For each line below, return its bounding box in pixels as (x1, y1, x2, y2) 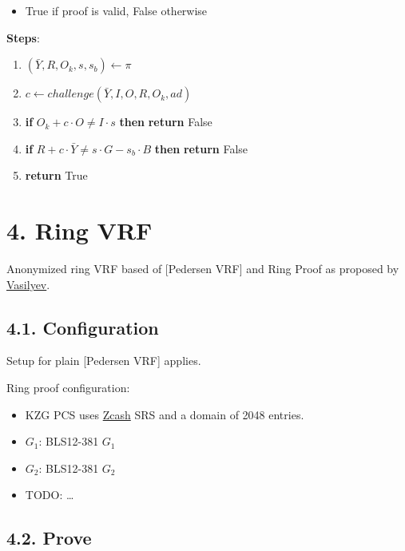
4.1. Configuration (6, 315, 159, 339)
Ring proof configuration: (6, 379, 130, 396)
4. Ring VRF (6, 214, 153, 247)
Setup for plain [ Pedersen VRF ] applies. (6, 352, 201, 369)
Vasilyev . (6, 275, 50, 292)
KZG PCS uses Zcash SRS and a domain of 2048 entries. (25, 406, 304, 422)
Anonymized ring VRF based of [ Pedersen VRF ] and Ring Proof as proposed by (6, 260, 399, 277)
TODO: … (25, 486, 74, 503)
